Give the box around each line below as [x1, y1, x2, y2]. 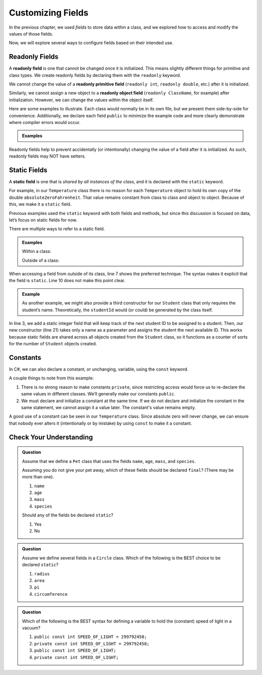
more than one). [22, 474, 54, 480]
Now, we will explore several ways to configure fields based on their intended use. [9, 40, 174, 46]
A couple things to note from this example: [9, 375, 94, 381]
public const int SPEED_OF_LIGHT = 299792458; [34, 634, 147, 639]
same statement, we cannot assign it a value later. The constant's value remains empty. [21, 404, 196, 410]
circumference [34, 591, 68, 597]
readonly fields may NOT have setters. [9, 153, 86, 159]
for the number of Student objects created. [9, 341, 97, 347]
